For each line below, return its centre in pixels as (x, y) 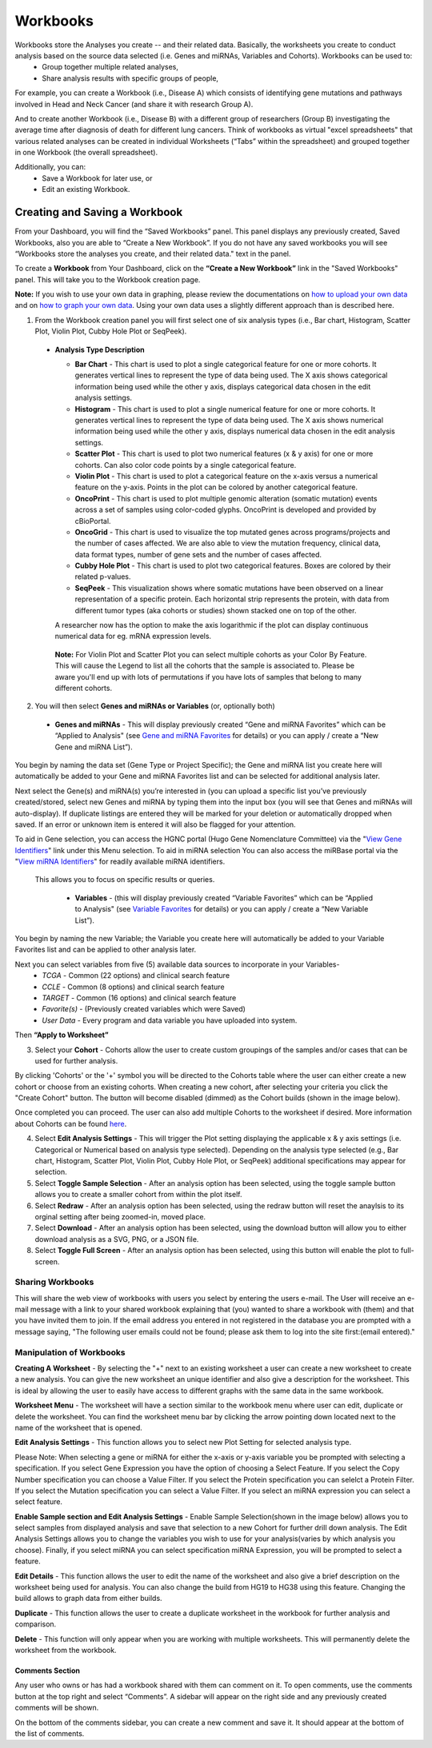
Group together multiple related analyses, (110, 67)
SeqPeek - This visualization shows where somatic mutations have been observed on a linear (229, 588)
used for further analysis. (76, 1060)
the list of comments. (50, 1733)
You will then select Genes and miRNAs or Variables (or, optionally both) (155, 706)
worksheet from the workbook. (66, 1650)
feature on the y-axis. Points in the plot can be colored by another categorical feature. (216, 487)
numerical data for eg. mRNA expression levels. (133, 637)
